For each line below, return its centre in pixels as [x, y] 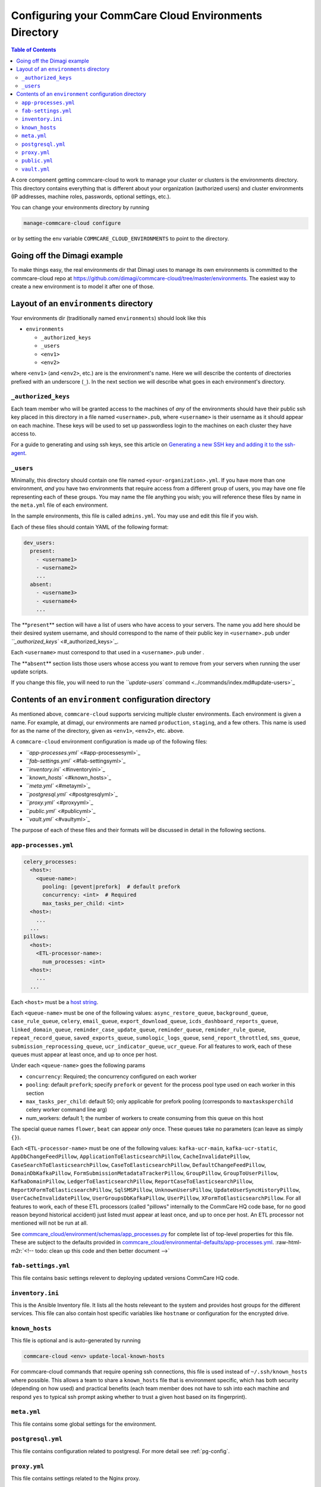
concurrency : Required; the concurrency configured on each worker [111, 1076]
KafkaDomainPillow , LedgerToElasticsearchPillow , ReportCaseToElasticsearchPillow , [132, 1181]
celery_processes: [50, 862]
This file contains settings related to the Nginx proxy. [75, 1478]
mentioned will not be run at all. [50, 1223]
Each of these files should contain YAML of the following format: [90, 527]
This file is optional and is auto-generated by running [76, 1341]
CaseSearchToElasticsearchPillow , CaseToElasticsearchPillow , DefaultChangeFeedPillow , [139, 1165]
